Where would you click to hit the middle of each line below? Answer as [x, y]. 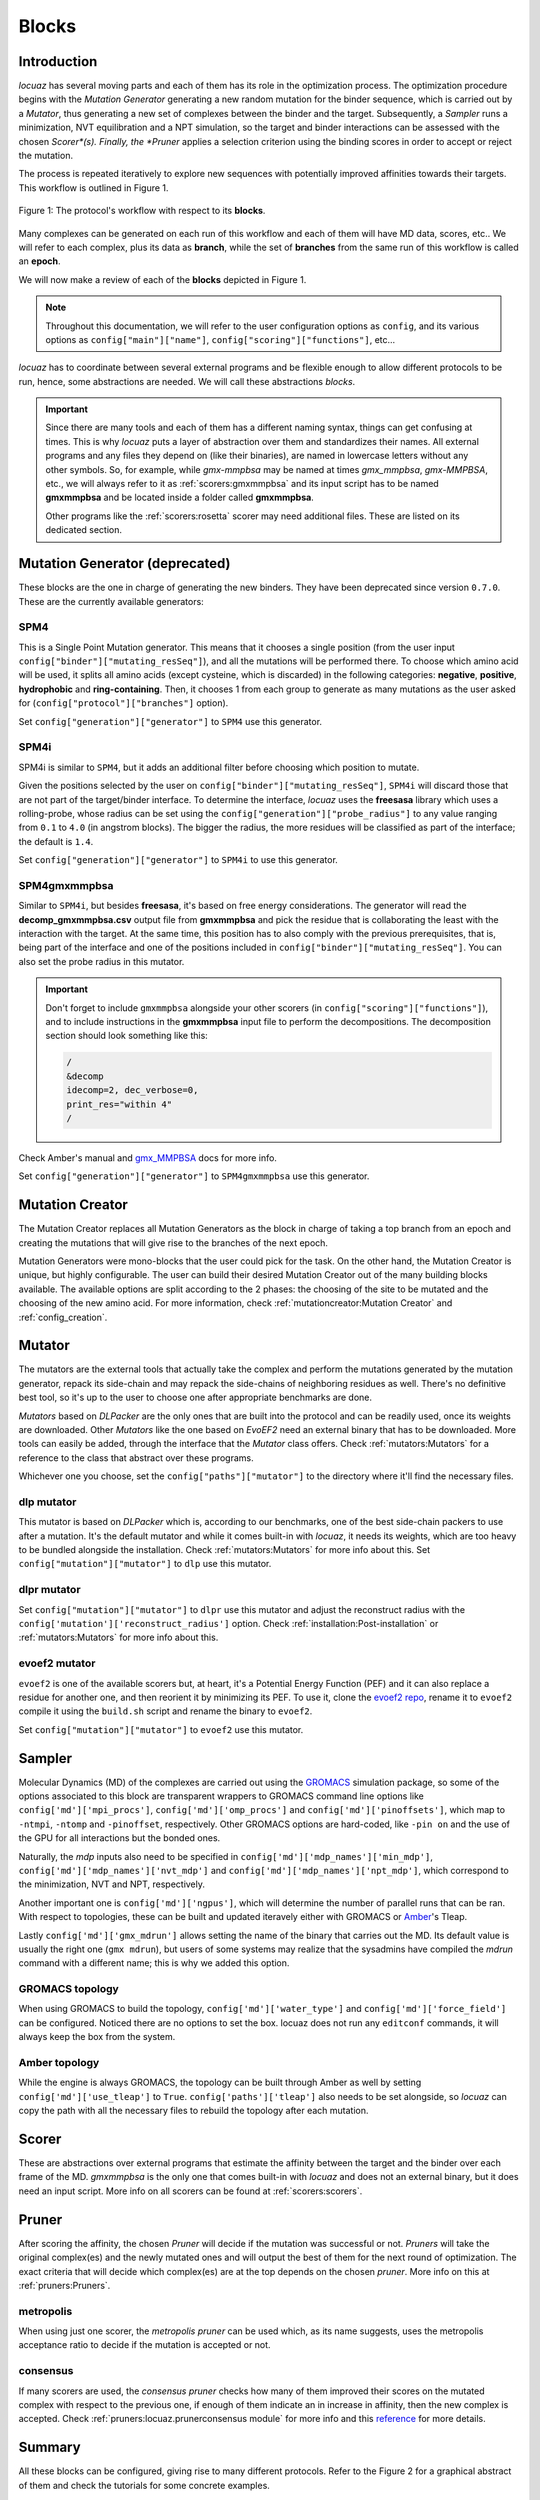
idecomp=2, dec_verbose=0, [132, 1090]
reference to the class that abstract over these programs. [136, 1457]
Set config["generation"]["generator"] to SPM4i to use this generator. [178, 860]
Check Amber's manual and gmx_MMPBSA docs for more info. [147, 1157]
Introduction [58, 61]
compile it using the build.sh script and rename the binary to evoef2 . [165, 1711]
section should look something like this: [127, 1036]
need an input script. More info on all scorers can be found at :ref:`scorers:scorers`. [190, 2191]
